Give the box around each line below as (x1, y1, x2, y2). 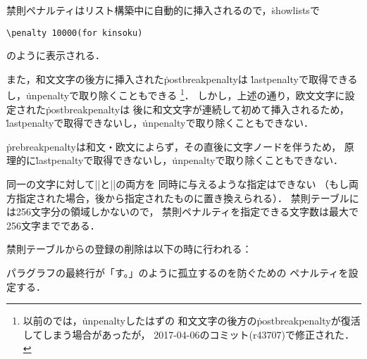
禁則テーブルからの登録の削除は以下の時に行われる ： (6, 241, 252, 256)
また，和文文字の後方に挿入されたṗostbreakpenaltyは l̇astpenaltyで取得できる (6, 71, 358, 86)
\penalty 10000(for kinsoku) (6, 27, 143, 38)
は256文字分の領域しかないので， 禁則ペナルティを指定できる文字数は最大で (6, 204, 359, 219)
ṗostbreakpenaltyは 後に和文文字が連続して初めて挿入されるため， (45, 101, 349, 116)
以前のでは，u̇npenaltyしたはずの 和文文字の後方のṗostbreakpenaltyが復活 (23, 313, 361, 328)
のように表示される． (6, 48, 105, 63)
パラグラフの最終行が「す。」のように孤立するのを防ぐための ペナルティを (6, 265, 349, 280)
